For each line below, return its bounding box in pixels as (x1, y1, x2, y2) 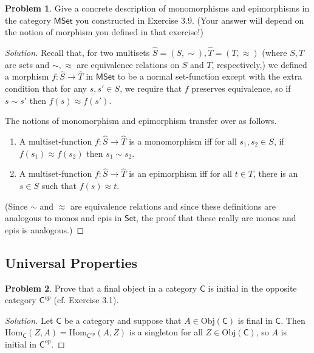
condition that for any (5, 82, 87, 94)
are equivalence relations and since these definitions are (70, 199, 276, 212)
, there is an (253, 167, 298, 180)
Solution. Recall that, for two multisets (5, 46, 150, 58)
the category (5, 13, 51, 26)
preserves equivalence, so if (191, 82, 291, 94)
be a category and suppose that (64, 314, 182, 326)
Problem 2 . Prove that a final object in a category (5, 281, 197, 294)
